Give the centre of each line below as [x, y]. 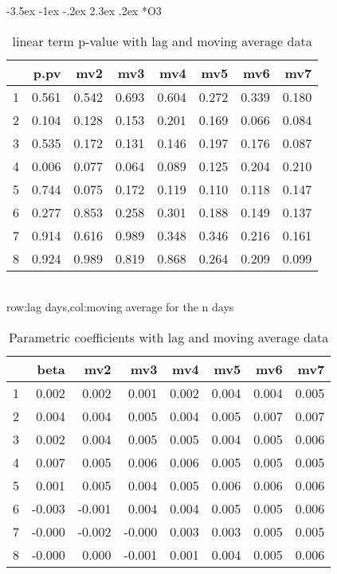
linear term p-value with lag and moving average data [162, 41]
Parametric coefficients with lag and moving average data [168, 337]
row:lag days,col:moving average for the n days [120, 307]
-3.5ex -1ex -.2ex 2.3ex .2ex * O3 [84, 10]
